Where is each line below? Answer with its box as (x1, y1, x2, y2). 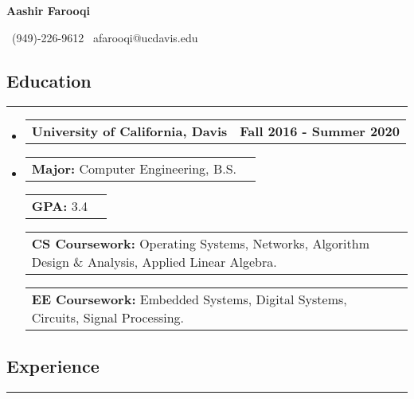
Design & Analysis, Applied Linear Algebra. (31, 252, 277, 272)
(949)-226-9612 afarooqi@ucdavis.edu (11, 29, 198, 45)
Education (6, 68, 92, 92)
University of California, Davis (31, 122, 228, 141)
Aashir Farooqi (6, 2, 90, 18)
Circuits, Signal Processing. (31, 308, 185, 327)
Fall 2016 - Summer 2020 (240, 122, 400, 141)
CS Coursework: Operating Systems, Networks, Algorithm (31, 234, 370, 253)
